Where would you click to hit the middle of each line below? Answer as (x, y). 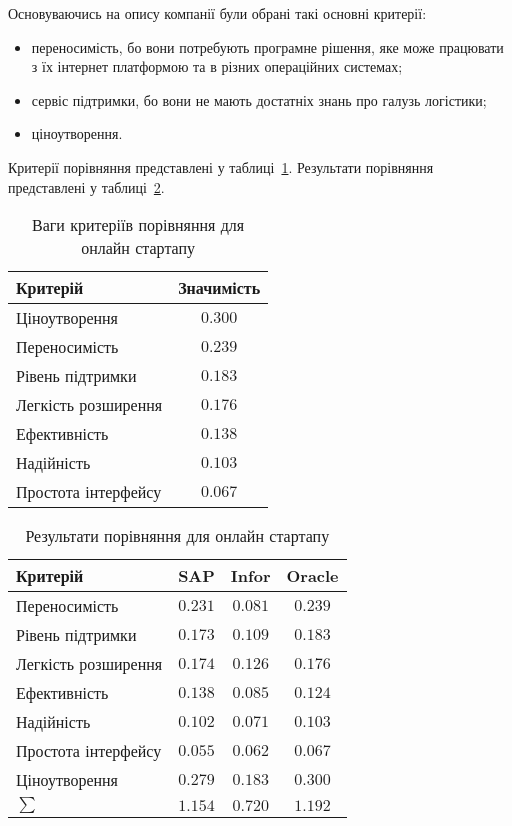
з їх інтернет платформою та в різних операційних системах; (217, 66)
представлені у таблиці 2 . (86, 186)
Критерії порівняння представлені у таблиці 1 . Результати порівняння (221, 166)
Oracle (312, 576)
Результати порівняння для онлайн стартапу (177, 536)
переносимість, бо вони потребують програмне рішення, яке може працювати (267, 46)
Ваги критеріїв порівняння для (138, 225)
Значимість (219, 288)
